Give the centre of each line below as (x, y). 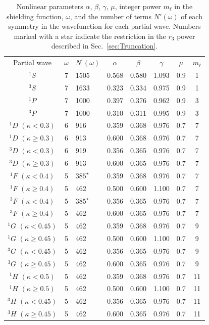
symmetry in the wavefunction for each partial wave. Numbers (104, 26)
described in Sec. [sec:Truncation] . (104, 46)
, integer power (138, 6)
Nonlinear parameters (50, 6)
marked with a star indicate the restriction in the (90, 36)
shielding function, (35, 16)
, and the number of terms (111, 16)
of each (192, 16)
